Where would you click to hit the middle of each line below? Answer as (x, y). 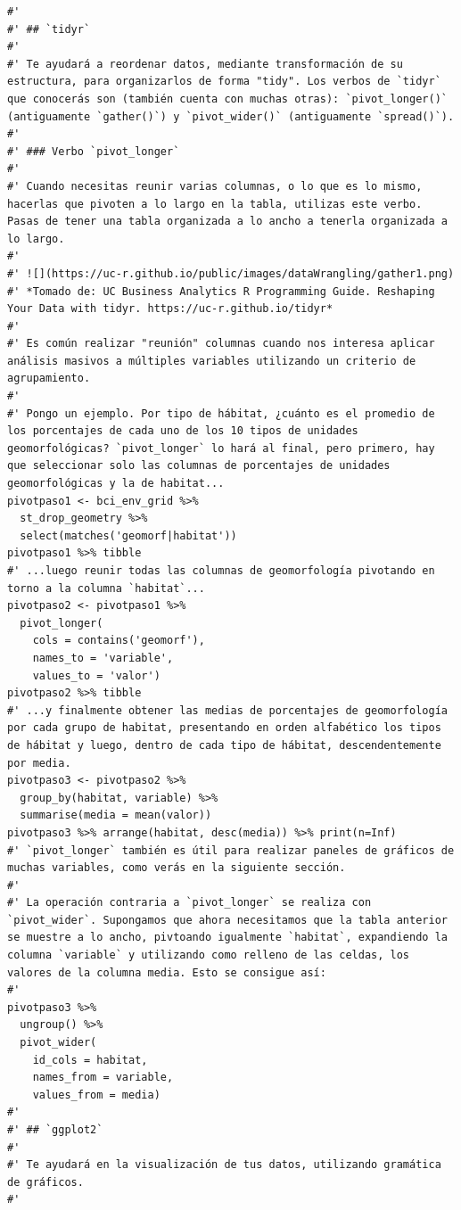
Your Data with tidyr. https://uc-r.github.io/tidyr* (170, 309)
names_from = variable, (103, 1078)
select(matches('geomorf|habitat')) (128, 535)
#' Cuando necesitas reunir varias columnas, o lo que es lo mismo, (215, 186)
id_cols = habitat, (90, 1060)
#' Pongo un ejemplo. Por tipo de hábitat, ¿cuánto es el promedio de (221, 413)
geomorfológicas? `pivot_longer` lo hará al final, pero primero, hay (221, 448)
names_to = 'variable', (103, 658)
